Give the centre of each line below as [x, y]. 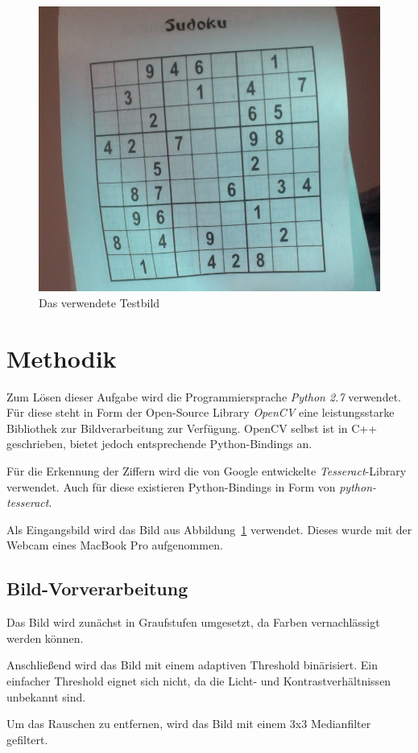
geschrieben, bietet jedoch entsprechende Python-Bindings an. [159, 444]
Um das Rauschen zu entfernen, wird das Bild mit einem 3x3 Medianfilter [189, 724]
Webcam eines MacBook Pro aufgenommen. [115, 545]
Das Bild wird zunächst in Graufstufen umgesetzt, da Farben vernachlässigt [193, 622]
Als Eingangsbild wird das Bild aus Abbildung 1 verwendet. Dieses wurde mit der [209, 529]
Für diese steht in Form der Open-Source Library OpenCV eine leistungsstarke [201, 412]
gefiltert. [27, 739]
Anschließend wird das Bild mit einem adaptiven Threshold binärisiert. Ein [192, 665]
